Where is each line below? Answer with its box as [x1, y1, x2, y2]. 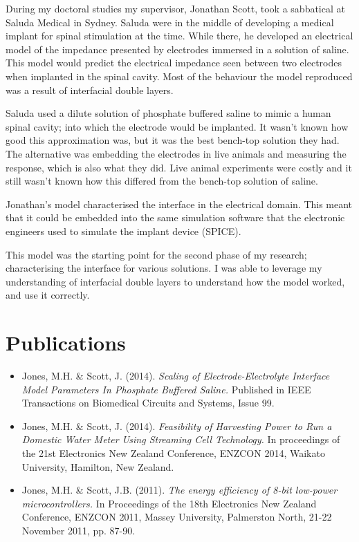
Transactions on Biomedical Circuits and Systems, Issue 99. [21, 395, 275, 410]
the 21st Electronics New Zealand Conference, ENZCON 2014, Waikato [21, 445, 325, 460]
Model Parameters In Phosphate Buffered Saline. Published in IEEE [21, 382, 311, 396]
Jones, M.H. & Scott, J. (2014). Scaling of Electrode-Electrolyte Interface [21, 368, 330, 382]
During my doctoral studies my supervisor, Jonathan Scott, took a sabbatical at [6, 1, 345, 15]
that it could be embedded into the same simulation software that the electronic [6, 210, 345, 225]
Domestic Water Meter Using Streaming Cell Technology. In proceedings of [21, 432, 340, 447]
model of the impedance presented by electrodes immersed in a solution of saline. [6, 41, 349, 56]
